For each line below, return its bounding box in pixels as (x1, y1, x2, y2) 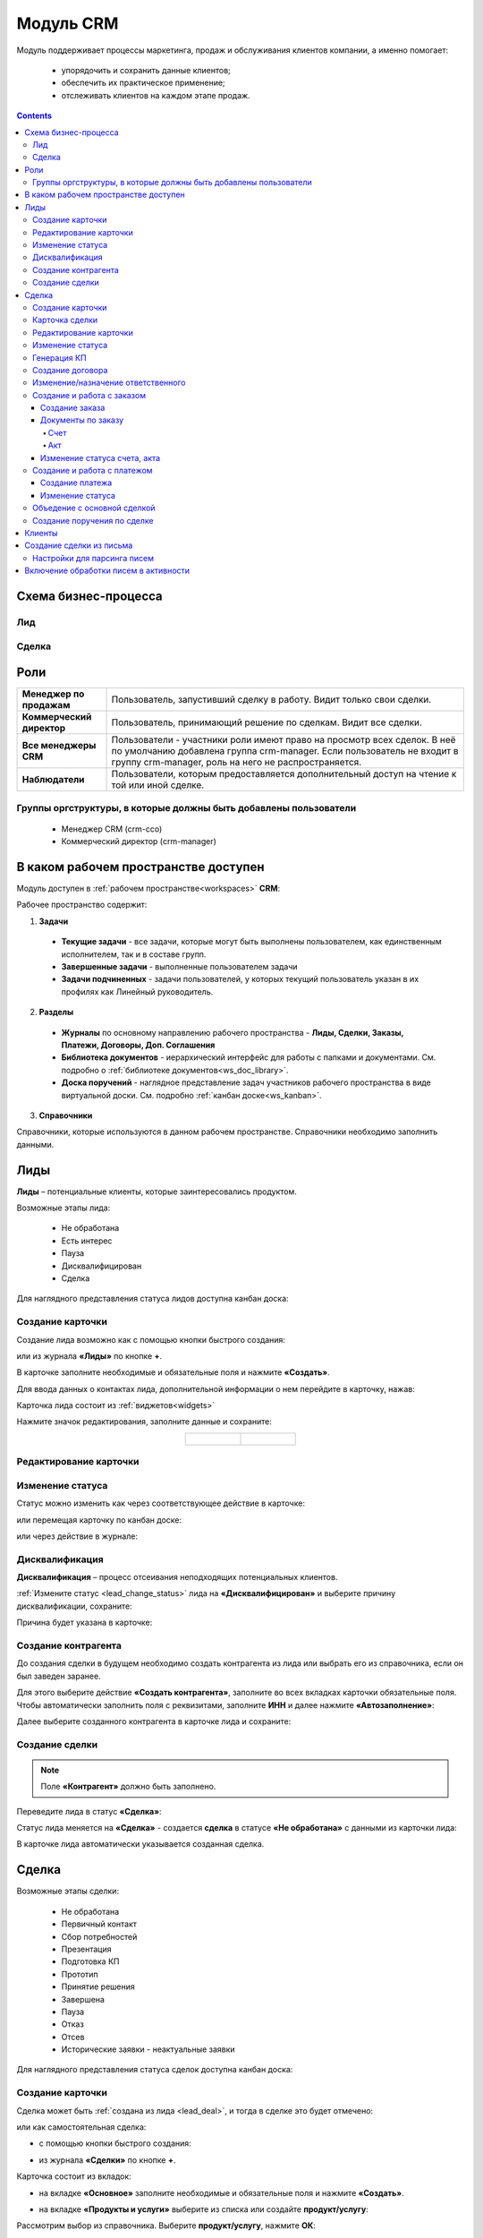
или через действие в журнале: (16, 1531, 139, 1542)
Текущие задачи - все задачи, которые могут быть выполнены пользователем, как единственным (61, 936, 442, 947)
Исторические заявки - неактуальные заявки (61, 2044, 236, 2054)
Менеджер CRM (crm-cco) (61, 824, 163, 834)
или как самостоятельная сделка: (16, 2122, 147, 2132)
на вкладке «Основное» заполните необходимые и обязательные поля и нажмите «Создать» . (38, 2187, 404, 2198)
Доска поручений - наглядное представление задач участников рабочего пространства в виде (61, 1077, 431, 1088)
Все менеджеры (21, 739, 97, 752)
